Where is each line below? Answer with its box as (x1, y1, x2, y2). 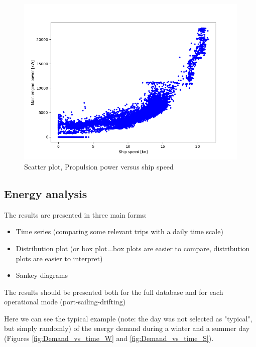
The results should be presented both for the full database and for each (4, 286, 223, 297)
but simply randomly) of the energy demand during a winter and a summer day (4, 323, 250, 333)
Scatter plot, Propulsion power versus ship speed (24, 161, 174, 171)
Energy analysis (4, 186, 87, 201)
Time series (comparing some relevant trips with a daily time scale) (16, 226, 223, 237)
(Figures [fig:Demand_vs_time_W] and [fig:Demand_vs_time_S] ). (4, 333, 214, 343)
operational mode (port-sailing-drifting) (4, 296, 126, 307)
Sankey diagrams (16, 270, 68, 280)
